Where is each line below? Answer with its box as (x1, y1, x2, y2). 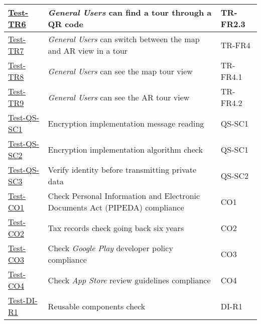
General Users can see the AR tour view (48, 91, 190, 103)
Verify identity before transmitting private (48, 164, 197, 175)
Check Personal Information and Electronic (48, 190, 200, 201)
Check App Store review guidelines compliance (48, 274, 211, 286)
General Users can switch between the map (48, 33, 200, 45)
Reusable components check (48, 300, 146, 312)
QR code (48, 18, 83, 30)
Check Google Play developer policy (48, 242, 173, 254)
